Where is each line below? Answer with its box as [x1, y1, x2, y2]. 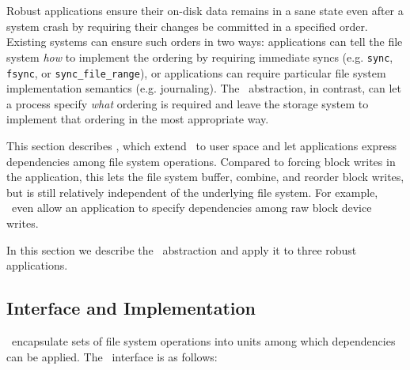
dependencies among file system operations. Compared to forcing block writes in [6, 153, 396, 169]
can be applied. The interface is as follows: [6, 348, 218, 364]
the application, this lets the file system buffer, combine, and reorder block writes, [6, 168, 404, 185]
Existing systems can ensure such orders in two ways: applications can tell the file [6, 33, 403, 50]
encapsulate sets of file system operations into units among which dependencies [11, 333, 396, 349]
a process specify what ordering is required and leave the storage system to [6, 95, 369, 111]
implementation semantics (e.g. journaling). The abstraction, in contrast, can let [6, 80, 401, 96]
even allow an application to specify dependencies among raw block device [11, 199, 372, 216]
